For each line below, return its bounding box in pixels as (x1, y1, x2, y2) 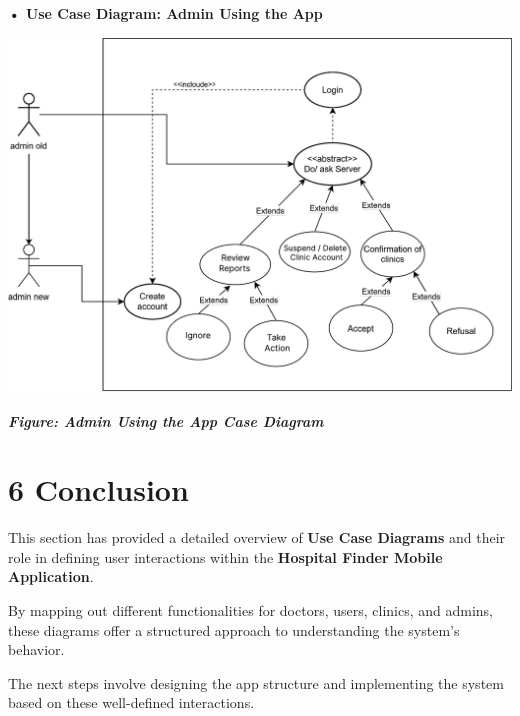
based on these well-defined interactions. (8, 692, 255, 713)
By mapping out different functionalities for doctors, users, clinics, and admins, (8, 600, 494, 621)
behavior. (8, 639, 65, 660)
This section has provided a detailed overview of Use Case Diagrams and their (8, 527, 506, 548)
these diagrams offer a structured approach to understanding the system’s (8, 619, 460, 640)
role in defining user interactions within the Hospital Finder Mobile (8, 546, 443, 567)
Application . (8, 566, 94, 587)
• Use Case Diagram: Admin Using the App (8, 3, 323, 23)
